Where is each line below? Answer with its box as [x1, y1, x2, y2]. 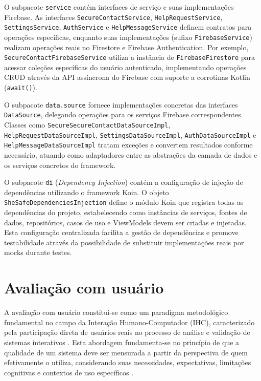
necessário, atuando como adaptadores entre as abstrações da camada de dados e [4, 150, 257, 160]
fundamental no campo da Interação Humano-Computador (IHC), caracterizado [4, 316, 255, 327]
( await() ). [4, 82, 37, 93]
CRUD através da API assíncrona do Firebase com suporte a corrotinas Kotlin [4, 72, 250, 82]
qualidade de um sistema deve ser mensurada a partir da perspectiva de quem [4, 347, 248, 357]
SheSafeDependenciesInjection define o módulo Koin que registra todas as [4, 197, 244, 207]
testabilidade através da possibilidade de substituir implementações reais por [4, 237, 244, 247]
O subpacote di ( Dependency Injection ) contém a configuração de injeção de [4, 177, 243, 187]
